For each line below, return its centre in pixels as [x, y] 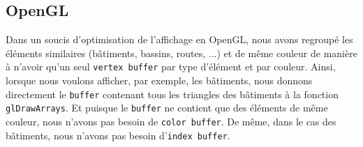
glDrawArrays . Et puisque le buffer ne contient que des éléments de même [167, 108]
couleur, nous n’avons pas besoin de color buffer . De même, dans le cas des [171, 121]
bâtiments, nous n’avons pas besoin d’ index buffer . [118, 135]
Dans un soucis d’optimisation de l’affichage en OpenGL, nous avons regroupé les [179, 39]
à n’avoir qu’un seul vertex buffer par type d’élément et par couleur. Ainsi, [171, 67]
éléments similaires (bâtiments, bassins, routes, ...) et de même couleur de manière [181, 53]
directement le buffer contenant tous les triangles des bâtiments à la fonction [172, 94]
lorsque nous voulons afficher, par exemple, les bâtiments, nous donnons [159, 80]
